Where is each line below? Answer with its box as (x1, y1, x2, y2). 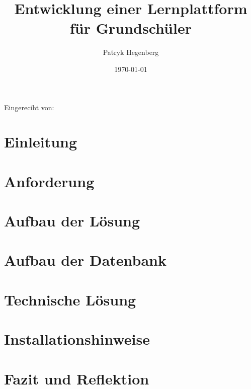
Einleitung (4, 131, 77, 152)
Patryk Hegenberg (103, 47, 159, 57)
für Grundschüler (70, 18, 192, 38)
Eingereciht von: (4, 102, 54, 112)
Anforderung (4, 171, 95, 191)
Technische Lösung (4, 289, 136, 309)
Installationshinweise (4, 329, 150, 349)
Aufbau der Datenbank (4, 250, 167, 270)
